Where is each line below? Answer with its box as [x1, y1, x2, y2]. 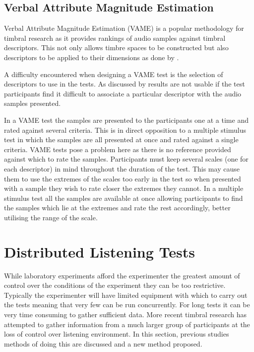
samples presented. [4, 98, 61, 108]
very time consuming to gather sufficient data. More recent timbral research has [4, 309, 247, 319]
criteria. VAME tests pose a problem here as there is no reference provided [4, 144, 231, 154]
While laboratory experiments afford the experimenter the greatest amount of [4, 270, 240, 280]
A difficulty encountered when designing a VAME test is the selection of [4, 69, 223, 79]
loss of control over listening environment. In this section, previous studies [4, 329, 229, 339]
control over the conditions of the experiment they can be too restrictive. [4, 280, 226, 290]
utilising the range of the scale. [4, 212, 98, 222]
